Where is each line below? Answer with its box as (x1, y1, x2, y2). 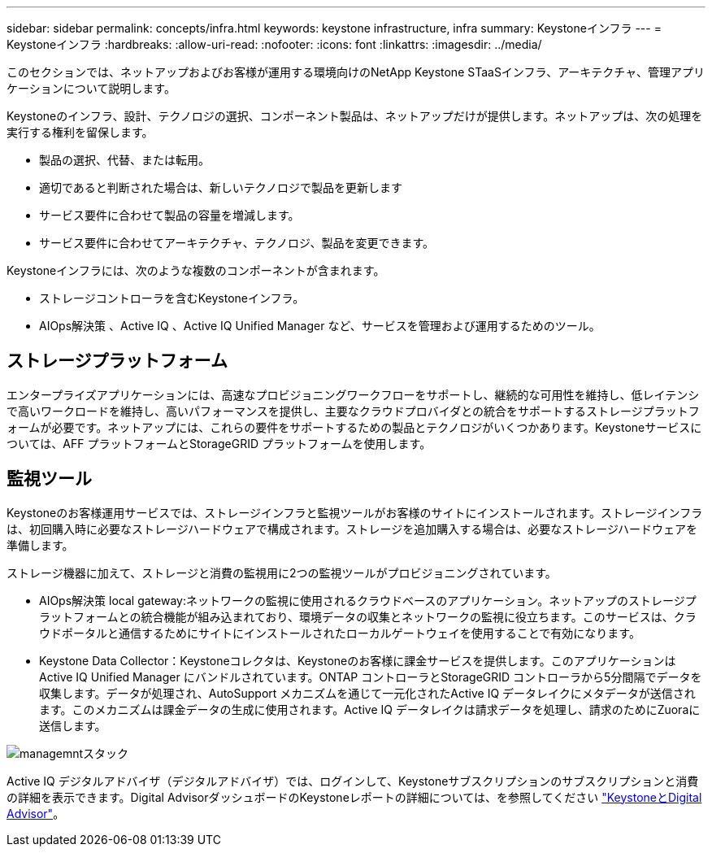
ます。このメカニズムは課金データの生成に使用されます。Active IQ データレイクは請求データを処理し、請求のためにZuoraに (39, 702, 701, 716)
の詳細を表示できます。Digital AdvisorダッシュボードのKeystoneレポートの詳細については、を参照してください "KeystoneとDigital (7, 790, 702, 804)
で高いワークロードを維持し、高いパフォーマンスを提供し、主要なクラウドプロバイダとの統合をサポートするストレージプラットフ (7, 403, 700, 418)
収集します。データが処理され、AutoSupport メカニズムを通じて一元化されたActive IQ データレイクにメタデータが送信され (39, 685, 696, 700)
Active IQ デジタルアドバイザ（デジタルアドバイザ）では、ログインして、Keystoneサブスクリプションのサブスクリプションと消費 (7, 773, 699, 788)
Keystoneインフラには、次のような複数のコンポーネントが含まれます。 (7, 263, 385, 277)
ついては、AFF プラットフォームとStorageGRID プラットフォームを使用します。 (7, 436, 432, 450)
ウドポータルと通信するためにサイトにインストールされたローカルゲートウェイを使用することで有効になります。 (39, 625, 640, 640)
